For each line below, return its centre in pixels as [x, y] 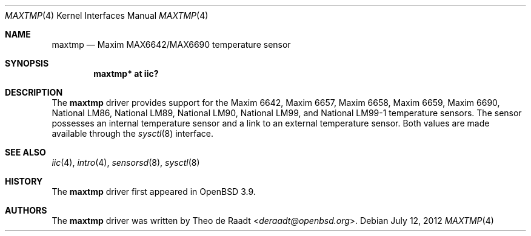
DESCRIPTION [34, 92]
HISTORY [24, 181]
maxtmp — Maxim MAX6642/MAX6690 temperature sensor [171, 44]
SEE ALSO [25, 152]
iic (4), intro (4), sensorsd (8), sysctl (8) [126, 162]
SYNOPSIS [27, 63]
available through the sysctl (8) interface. [132, 133]
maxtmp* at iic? [126, 74]
